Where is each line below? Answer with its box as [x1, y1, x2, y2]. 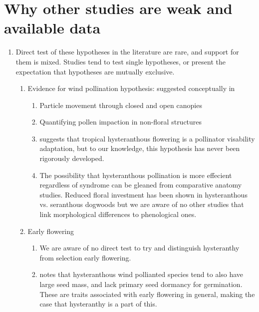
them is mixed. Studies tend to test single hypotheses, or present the [15, 56, 226, 66]
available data [4, 17, 101, 38]
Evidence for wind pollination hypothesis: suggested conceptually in [27, 83, 235, 93]
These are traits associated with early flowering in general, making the [39, 288, 255, 299]
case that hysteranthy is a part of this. [39, 298, 157, 309]
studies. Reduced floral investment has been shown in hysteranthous [39, 189, 248, 199]
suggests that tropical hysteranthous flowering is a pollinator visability [39, 133, 255, 143]
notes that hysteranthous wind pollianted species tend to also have [39, 269, 244, 279]
